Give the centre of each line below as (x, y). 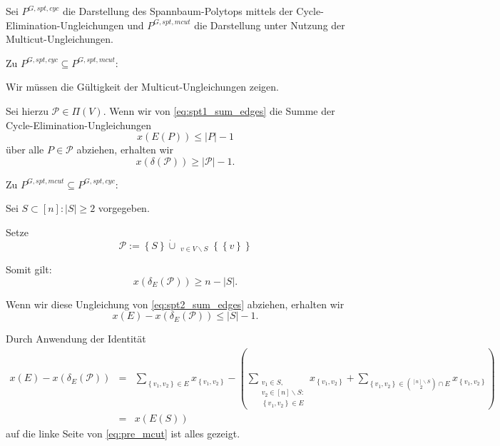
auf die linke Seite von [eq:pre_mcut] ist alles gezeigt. (123, 433)
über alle (25, 149)
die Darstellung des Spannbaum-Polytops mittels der (178, 11)
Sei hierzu (27, 110)
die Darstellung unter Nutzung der (270, 25)
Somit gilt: (29, 269)
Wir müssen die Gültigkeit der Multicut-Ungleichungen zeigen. (143, 87)
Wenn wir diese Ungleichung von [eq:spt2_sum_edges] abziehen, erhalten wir (175, 304)
